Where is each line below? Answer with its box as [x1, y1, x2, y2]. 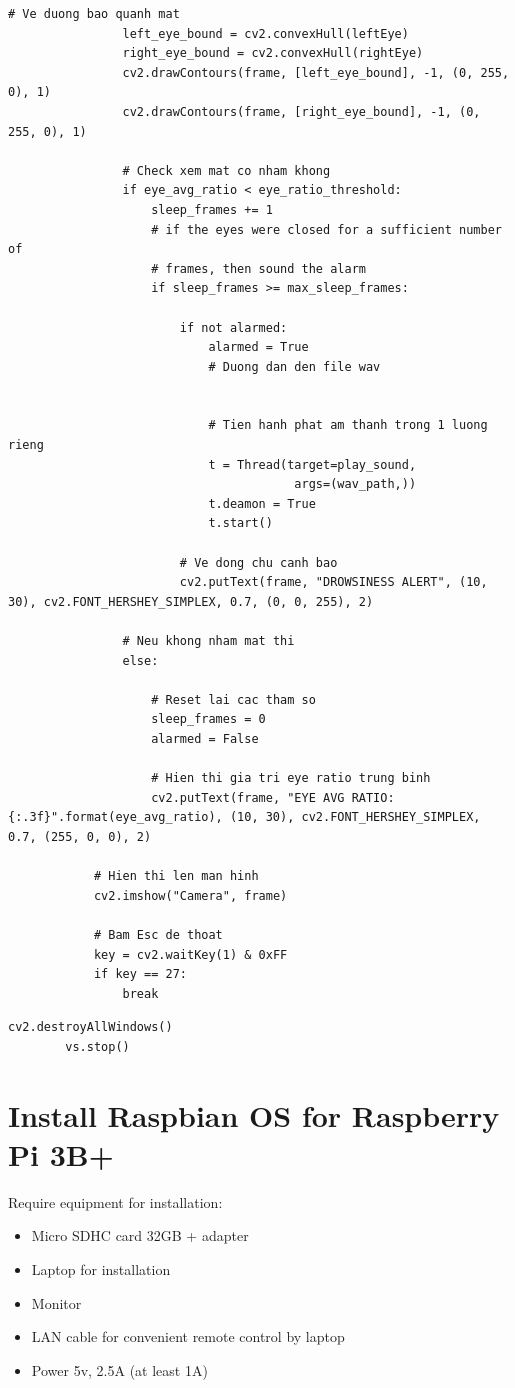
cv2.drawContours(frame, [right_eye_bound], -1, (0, [122, 104, 481, 119]
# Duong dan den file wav [208, 359, 381, 374]
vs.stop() [65, 1039, 130, 1054]
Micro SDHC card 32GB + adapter [31, 1225, 249, 1246]
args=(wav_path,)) [294, 477, 417, 492]
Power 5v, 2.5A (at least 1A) [31, 1359, 208, 1380]
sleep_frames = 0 [151, 712, 266, 727]
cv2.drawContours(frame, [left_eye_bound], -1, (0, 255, [122, 65, 510, 80]
